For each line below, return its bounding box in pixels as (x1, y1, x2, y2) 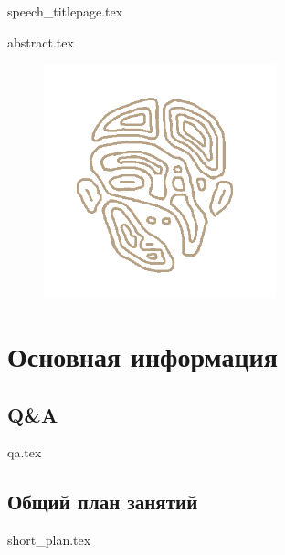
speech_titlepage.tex (7, 2, 123, 20)
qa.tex (7, 443, 42, 462)
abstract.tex (7, 32, 74, 51)
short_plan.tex (7, 530, 91, 550)
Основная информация (7, 337, 278, 374)
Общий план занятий (7, 487, 198, 516)
